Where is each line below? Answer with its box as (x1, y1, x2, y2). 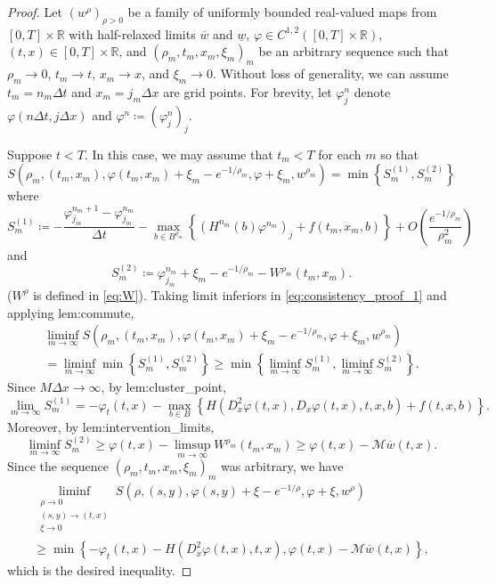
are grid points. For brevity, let (163, 82, 332, 101)
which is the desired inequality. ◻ (7, 561, 192, 580)
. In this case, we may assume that (84, 144, 273, 163)
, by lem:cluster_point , (101, 378, 227, 396)
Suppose (7, 144, 53, 163)
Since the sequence (7, 457, 110, 475)
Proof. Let (7, 3, 62, 20)
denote (354, 82, 391, 101)
